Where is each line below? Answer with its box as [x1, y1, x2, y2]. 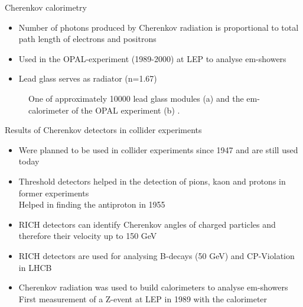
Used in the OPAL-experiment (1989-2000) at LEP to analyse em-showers [18, 52, 286, 64]
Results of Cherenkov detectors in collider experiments [5, 124, 202, 136]
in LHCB [18, 261, 52, 273]
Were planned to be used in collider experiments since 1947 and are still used [18, 143, 298, 156]
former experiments [18, 186, 89, 199]
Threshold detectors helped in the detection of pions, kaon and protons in [18, 174, 286, 187]
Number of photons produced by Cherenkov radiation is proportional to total [18, 21, 299, 33]
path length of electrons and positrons [18, 33, 157, 45]
